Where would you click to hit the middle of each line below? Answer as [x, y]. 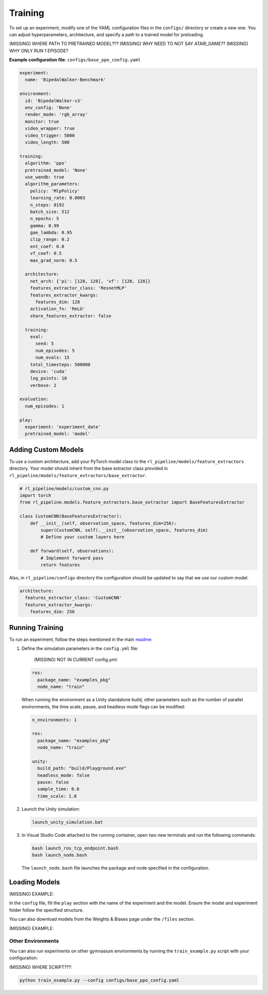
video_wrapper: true [50, 128]
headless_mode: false [64, 775]
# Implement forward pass [72, 558]
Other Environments [34, 941]
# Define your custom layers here [82, 537]
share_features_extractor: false [71, 316]
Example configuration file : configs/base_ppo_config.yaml [75, 60]
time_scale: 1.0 [57, 796]
